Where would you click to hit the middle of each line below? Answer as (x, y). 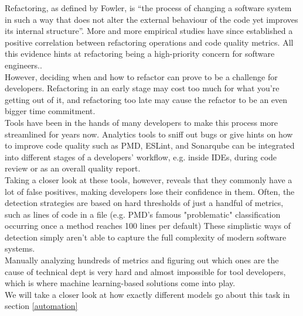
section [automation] (41, 306)
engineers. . (23, 65)
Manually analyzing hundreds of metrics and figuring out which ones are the (142, 260)
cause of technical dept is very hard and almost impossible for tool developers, (145, 271)
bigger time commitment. (50, 111)
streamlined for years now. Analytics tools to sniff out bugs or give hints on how (149, 134)
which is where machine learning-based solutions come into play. (120, 283)
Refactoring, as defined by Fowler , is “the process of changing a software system (148, 8)
